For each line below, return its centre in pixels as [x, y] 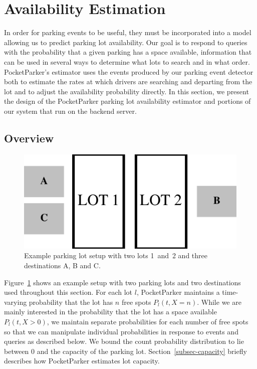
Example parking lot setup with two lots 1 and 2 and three [116, 255]
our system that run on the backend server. [70, 111]
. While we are [219, 302]
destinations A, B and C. [62, 265]
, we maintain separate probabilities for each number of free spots [148, 321]
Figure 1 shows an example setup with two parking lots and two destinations [122, 282]
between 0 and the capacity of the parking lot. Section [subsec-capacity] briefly [125, 351]
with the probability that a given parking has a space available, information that [128, 52]
